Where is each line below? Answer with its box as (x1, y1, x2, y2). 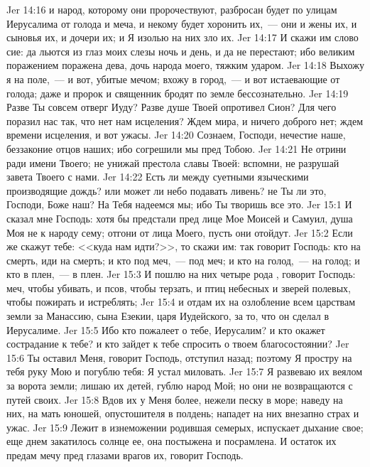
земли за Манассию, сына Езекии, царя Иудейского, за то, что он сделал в (6, 308, 330, 323)
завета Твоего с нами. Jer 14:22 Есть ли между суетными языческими (6, 169, 309, 184)
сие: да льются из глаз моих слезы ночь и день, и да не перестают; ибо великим (6, 43, 355, 58)
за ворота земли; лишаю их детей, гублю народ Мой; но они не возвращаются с (6, 378, 353, 393)
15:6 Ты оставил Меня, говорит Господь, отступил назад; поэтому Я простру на (6, 350, 352, 365)
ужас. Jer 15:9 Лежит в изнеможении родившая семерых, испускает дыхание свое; (6, 419, 364, 434)
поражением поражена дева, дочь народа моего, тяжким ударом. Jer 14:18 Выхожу (6, 58, 364, 73)
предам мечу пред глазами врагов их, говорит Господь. (6, 448, 244, 462)
